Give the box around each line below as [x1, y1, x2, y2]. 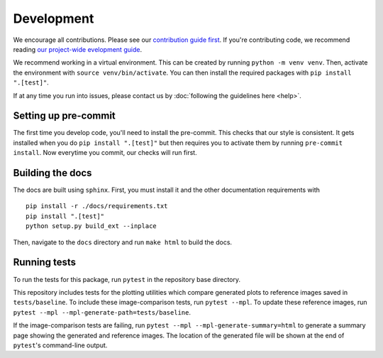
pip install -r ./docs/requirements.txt [26, 202, 168, 210]
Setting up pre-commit [13, 110, 116, 122]
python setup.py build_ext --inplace [26, 222, 157, 230]
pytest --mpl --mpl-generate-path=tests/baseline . [13, 308, 191, 316]
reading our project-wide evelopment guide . [13, 45, 142, 53]
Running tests [13, 256, 77, 268]
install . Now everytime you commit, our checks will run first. [13, 148, 198, 157]
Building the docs [13, 167, 92, 179]
